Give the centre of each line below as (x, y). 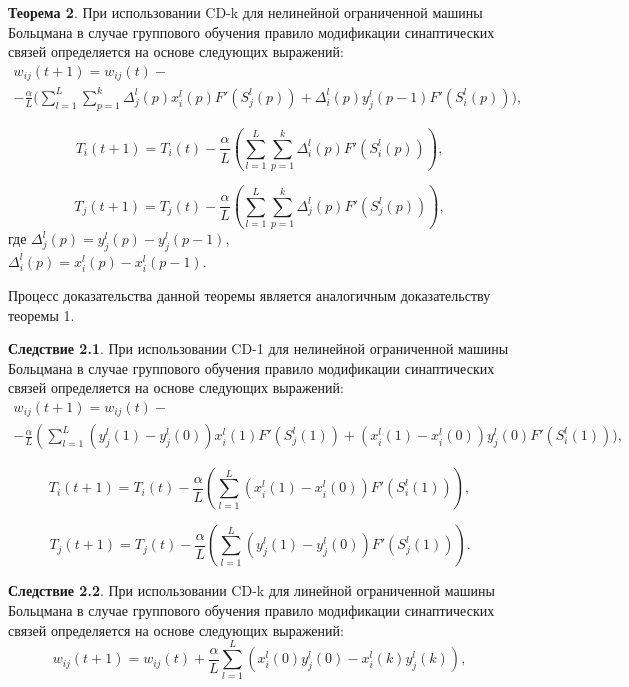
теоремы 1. (41, 314)
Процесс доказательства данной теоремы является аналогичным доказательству (249, 294)
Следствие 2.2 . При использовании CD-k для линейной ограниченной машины (251, 590)
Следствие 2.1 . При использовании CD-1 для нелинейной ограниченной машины (258, 348)
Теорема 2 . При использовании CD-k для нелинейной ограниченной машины (245, 12)
